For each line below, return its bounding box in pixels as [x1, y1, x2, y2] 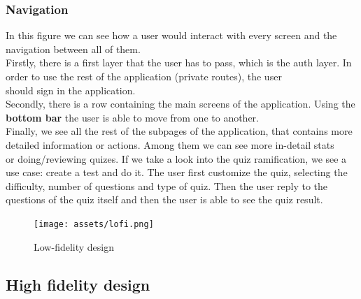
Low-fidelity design [34, 239, 114, 254]
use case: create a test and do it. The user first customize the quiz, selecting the [6, 165, 348, 180]
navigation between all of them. [6, 41, 141, 56]
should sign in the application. [6, 82, 136, 97]
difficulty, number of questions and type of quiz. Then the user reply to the [6, 178, 328, 193]
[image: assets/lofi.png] [34, 219, 154, 229]
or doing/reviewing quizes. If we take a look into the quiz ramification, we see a [6, 151, 347, 166]
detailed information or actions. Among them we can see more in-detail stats [6, 137, 334, 152]
